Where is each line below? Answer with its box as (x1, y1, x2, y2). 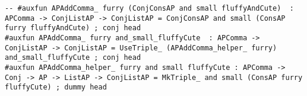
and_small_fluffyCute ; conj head (5, 53, 141, 62)
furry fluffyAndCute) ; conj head (5, 24, 141, 33)
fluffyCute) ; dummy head (5, 83, 107, 92)
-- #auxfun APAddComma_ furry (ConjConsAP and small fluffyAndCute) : (5, 4, 294, 12)
